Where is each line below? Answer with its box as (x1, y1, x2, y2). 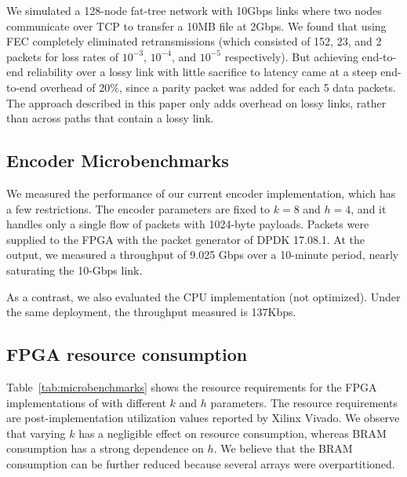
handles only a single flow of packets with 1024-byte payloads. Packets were (6, 216, 369, 232)
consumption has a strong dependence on (6, 440, 204, 457)
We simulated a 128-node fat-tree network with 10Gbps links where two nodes (6, 2, 382, 18)
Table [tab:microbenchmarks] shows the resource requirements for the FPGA (6, 378, 377, 395)
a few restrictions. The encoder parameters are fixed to (6, 200, 271, 217)
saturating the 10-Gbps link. (6, 261, 143, 278)
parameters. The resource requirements (210, 394, 398, 410)
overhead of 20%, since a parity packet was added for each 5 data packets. (40, 78, 396, 95)
